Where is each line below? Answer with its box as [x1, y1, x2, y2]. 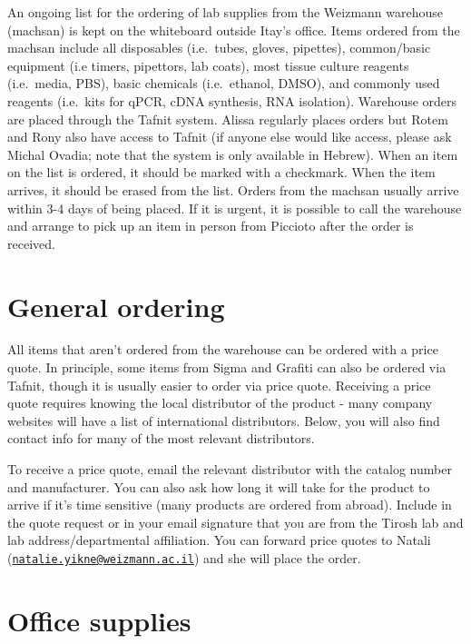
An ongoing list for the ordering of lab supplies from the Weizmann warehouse [7, 3, 444, 21]
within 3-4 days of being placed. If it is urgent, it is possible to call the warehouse [7, 198, 462, 217]
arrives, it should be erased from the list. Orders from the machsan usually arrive [7, 180, 459, 199]
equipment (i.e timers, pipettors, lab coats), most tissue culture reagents [7, 55, 409, 74]
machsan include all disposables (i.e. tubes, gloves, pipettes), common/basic [7, 38, 431, 57]
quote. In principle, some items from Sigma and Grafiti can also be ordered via [7, 358, 446, 377]
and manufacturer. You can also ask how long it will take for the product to [7, 477, 430, 496]
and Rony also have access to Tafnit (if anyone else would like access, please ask [7, 127, 452, 146]
